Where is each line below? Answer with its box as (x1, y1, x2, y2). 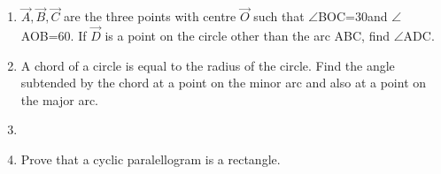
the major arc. (20, 90, 98, 109)
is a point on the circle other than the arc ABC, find (104, 26, 391, 45)
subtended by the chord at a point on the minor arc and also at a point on (20, 73, 427, 92)
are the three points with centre (64, 7, 236, 26)
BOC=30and (318, 7, 388, 26)
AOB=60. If (20, 26, 87, 45)
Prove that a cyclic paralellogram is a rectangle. (20, 150, 281, 168)
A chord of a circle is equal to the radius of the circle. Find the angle (20, 56, 395, 74)
